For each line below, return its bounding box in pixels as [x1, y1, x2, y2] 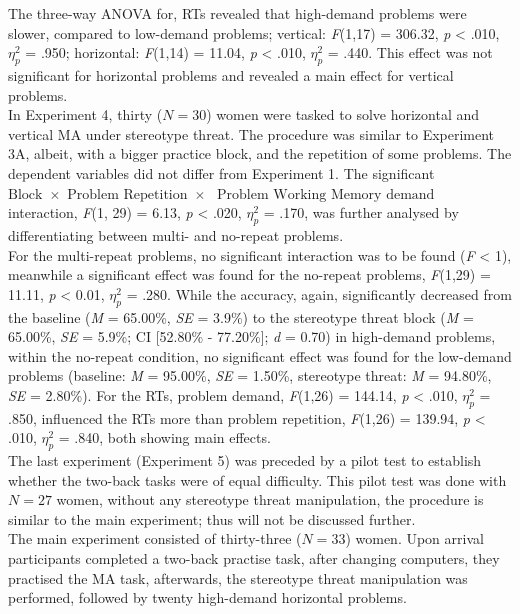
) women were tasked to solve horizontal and [206, 104, 480, 125]
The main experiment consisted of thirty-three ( [8, 528, 302, 549]
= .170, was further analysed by [263, 202, 459, 223]
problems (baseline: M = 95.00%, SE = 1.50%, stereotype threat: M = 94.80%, [8, 365, 492, 386]
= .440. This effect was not [327, 42, 493, 63]
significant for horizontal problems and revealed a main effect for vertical [8, 64, 454, 85]
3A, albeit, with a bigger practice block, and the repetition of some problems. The [8, 143, 512, 164]
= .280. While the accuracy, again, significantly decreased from [126, 283, 512, 304]
